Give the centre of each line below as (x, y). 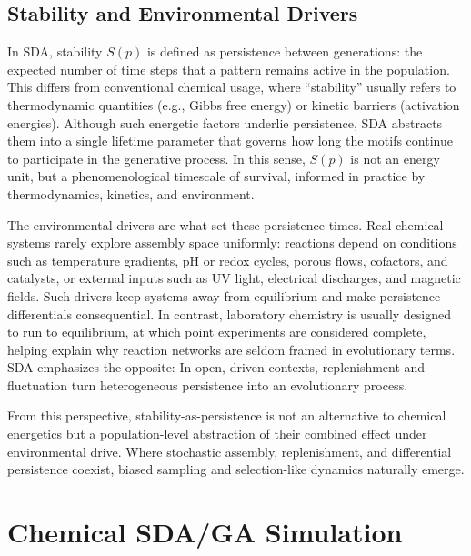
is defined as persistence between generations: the (285, 51)
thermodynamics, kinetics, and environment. (131, 193)
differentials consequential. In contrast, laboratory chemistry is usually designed (230, 313)
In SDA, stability (55, 51)
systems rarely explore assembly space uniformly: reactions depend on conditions (232, 243)
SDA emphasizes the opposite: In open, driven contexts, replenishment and (216, 367)
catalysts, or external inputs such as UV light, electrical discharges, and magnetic (234, 278)
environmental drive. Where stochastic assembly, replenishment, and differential (230, 451)
